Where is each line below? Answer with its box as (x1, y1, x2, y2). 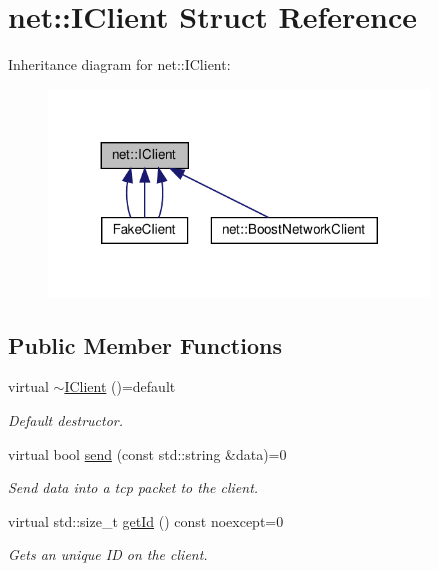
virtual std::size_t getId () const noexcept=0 (8, 510, 284, 531)
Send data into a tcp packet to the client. (8, 477, 259, 498)
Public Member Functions (8, 329, 282, 360)
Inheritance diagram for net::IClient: (8, 54, 231, 75)
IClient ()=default (64, 376, 176, 397)
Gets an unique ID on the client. (8, 544, 208, 565)
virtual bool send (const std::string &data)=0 (8, 443, 287, 464)
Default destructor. (8, 410, 124, 431)
